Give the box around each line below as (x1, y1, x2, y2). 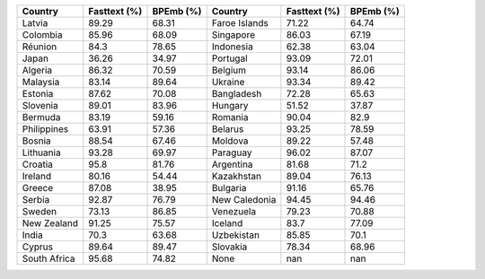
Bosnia (22, 135, 51, 147)
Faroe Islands (211, 17, 269, 29)
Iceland (211, 217, 243, 229)
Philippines (22, 123, 69, 135)
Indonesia (211, 40, 253, 53)
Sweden (22, 205, 57, 217)
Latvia (22, 17, 48, 29)
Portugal (211, 52, 248, 65)
